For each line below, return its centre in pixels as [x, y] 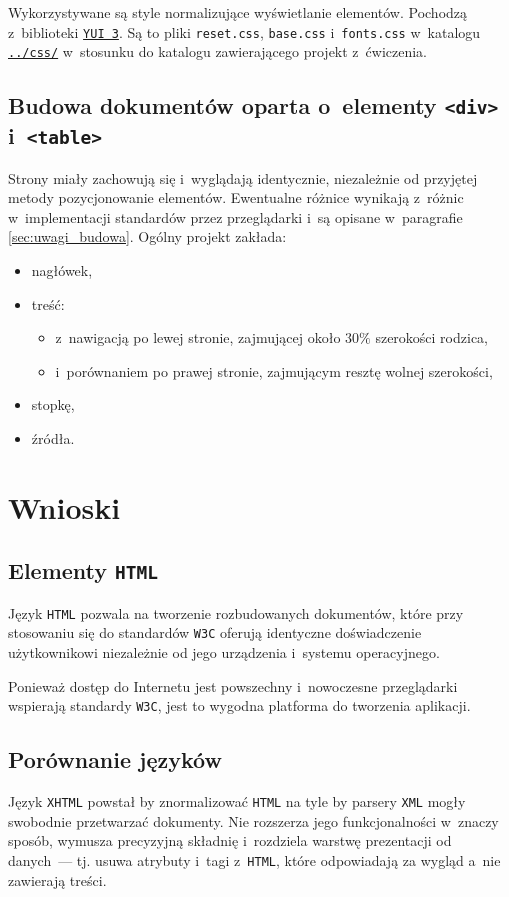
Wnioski [64, 506]
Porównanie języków [115, 759]
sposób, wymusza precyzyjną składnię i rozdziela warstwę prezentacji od [230, 840]
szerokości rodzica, [431, 337]
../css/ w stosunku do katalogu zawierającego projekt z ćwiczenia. [218, 51]
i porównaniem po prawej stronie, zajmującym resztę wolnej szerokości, [274, 370]
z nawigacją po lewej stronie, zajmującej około [198, 337]
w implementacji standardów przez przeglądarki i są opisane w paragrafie [235, 216]
